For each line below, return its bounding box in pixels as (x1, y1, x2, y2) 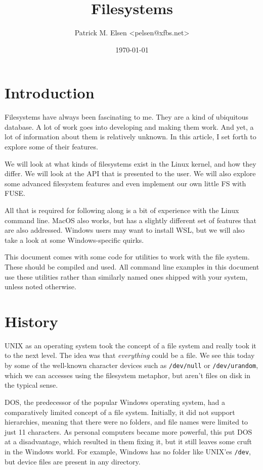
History (5, 310, 58, 331)
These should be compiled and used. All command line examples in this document (5, 261, 259, 272)
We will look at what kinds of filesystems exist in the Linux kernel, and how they (5, 158, 256, 169)
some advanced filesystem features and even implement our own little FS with (5, 178, 246, 188)
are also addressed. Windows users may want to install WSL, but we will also (5, 225, 245, 235)
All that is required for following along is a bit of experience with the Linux (5, 205, 239, 215)
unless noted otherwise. (5, 281, 76, 292)
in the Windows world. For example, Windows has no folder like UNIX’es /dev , (5, 446, 251, 456)
